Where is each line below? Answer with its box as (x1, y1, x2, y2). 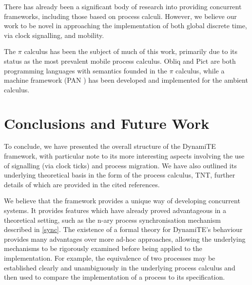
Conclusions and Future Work (4, 113, 210, 133)
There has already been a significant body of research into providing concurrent (4, 1, 242, 11)
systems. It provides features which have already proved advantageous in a (4, 205, 226, 215)
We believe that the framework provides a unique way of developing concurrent (4, 196, 240, 206)
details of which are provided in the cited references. (4, 179, 160, 189)
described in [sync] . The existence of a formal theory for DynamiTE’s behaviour (4, 224, 243, 234)
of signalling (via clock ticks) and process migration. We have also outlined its (4, 160, 237, 170)
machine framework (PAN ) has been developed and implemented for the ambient (4, 75, 248, 85)
